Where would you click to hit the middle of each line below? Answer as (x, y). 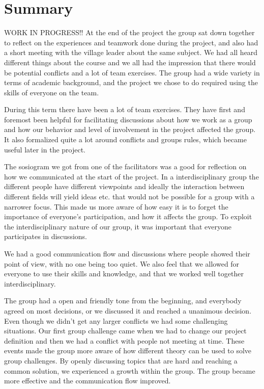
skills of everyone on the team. (52, 92)
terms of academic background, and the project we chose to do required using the (131, 82)
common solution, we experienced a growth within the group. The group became (130, 370)
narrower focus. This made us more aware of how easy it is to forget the (116, 206)
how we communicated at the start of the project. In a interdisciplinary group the (131, 176)
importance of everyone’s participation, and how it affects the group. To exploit (128, 216)
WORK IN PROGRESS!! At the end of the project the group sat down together (129, 32)
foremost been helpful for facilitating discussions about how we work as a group (128, 119)
